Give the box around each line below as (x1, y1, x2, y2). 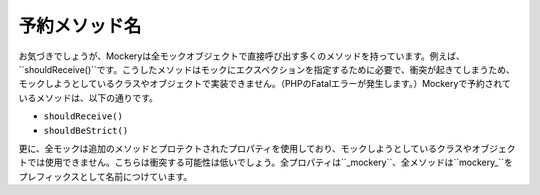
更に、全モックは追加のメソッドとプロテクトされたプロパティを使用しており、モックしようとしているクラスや (18, 142, 472, 154)
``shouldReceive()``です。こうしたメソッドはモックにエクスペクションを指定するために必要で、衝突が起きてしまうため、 (18, 63, 515, 75)
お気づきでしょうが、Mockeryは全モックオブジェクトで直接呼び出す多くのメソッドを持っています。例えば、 (18, 50, 465, 62)
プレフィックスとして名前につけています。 (18, 170, 193, 182)
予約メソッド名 (18, 15, 142, 37)
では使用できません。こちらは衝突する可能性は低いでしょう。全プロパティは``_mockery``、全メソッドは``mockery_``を (26, 156, 514, 169)
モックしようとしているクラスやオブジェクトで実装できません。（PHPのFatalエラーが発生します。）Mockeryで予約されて (18, 78, 511, 90)
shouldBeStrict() (43, 125, 129, 136)
